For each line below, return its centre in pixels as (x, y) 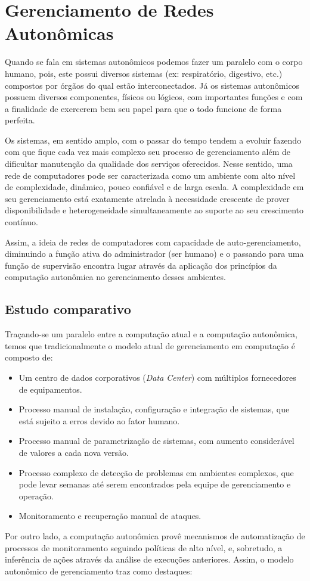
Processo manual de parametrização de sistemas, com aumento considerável (156, 441)
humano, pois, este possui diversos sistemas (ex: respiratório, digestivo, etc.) (144, 73)
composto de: (29, 357)
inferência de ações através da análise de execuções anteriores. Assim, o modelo (149, 559)
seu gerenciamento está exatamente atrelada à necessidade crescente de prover (147, 198)
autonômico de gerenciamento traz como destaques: (99, 571)
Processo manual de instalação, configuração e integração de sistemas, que (154, 409)
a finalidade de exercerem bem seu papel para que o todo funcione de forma (143, 108)
